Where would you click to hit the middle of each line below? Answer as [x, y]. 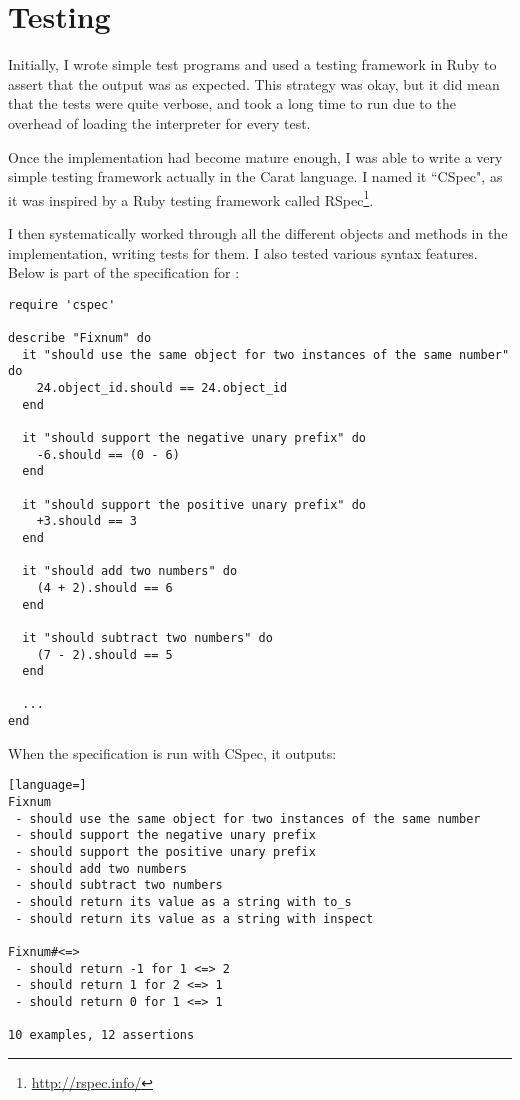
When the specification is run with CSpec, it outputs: [172, 752]
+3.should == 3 [86, 521]
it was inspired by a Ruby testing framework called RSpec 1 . [191, 198]
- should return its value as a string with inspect [194, 918]
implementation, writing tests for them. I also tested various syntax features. [243, 252]
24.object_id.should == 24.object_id [162, 388]
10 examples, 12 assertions [101, 1035]
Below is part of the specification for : [124, 272]
